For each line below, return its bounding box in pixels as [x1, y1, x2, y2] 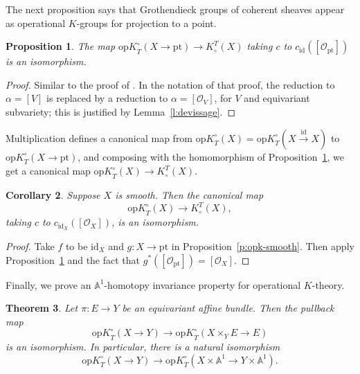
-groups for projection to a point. [76, 15, 217, 30]
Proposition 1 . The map [6, 39, 116, 53]
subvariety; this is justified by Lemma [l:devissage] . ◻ [6, 104, 235, 118]
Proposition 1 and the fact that [6, 252, 141, 267]
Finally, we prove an [6, 277, 91, 292]
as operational [6, 15, 66, 30]
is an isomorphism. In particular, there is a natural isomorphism [6, 339, 280, 354]
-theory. [312, 277, 345, 292]
